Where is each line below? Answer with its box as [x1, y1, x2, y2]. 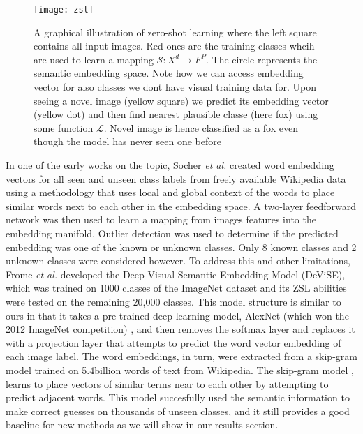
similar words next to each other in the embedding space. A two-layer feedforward [6, 198, 357, 213]
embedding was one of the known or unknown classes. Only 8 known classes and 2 [6, 239, 357, 254]
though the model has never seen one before [34, 134, 221, 149]
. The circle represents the [206, 52, 318, 66]
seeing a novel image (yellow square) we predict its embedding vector [34, 93, 329, 107]
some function [34, 120, 94, 135]
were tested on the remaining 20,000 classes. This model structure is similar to [6, 294, 341, 308]
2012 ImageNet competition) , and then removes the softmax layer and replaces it [6, 322, 355, 336]
